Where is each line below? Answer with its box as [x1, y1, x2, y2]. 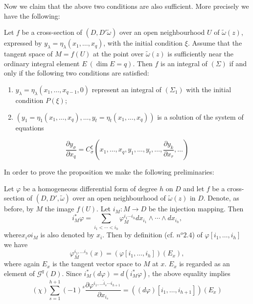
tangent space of [4, 49, 53, 59]
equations [15, 122, 44, 132]
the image [45, 203, 74, 214]
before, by [4, 203, 34, 214]
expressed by [4, 38, 42, 48]
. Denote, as [203, 193, 239, 203]
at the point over [93, 49, 144, 59]
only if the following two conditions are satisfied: [4, 68, 149, 78]
